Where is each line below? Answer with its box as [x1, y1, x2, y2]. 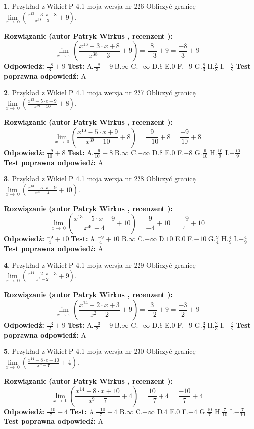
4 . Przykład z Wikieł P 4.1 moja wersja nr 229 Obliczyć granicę [4, 259, 196, 270]
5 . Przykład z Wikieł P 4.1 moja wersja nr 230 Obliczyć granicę [4, 346, 196, 356]
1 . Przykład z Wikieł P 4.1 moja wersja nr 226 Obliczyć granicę [4, 1, 196, 11]
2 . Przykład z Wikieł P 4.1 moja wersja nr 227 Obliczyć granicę [4, 87, 196, 97]
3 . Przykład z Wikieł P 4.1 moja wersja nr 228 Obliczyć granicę [4, 173, 196, 184]
